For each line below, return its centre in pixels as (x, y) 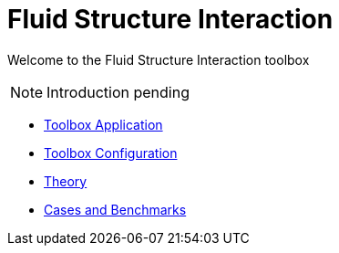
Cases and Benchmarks (115, 209)
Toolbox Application (103, 124)
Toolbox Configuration (111, 153)
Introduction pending (118, 92)
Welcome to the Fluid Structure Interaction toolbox (159, 59)
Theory (66, 181)
